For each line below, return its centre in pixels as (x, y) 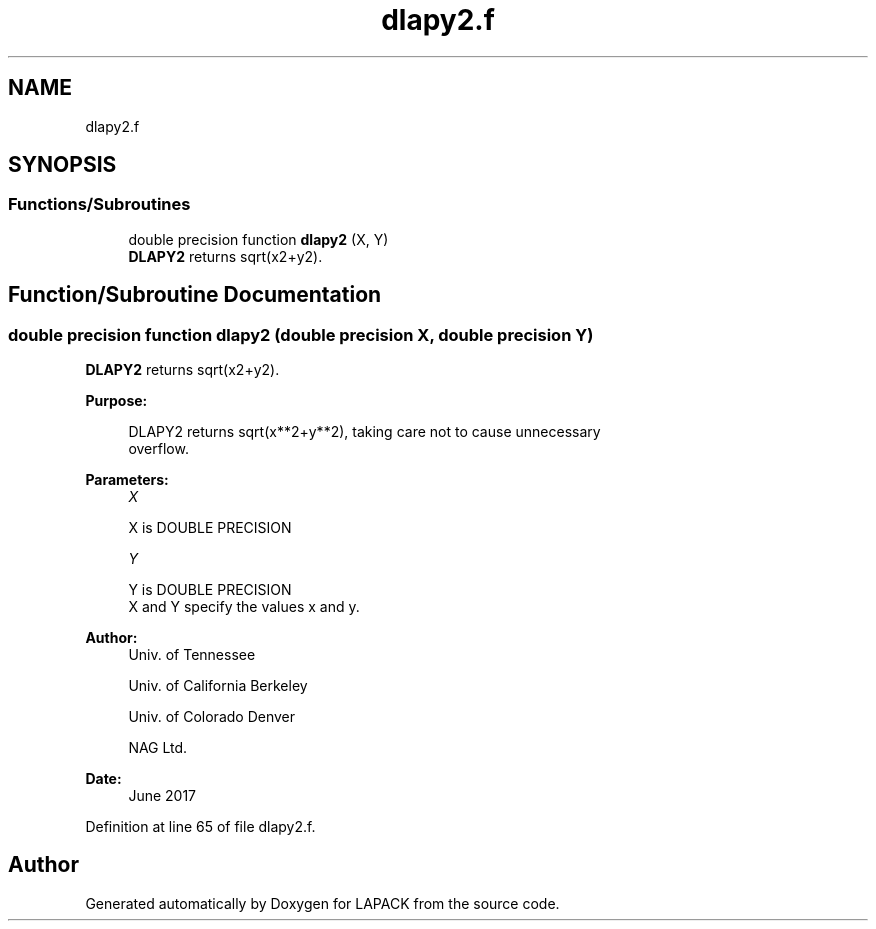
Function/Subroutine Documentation (195, 295)
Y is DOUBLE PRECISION (210, 590)
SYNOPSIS (62, 165)
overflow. (158, 449)
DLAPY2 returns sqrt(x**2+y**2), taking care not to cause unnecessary (364, 432)
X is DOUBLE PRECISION (210, 528)
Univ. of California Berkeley (218, 686)
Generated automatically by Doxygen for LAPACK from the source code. (322, 903)
